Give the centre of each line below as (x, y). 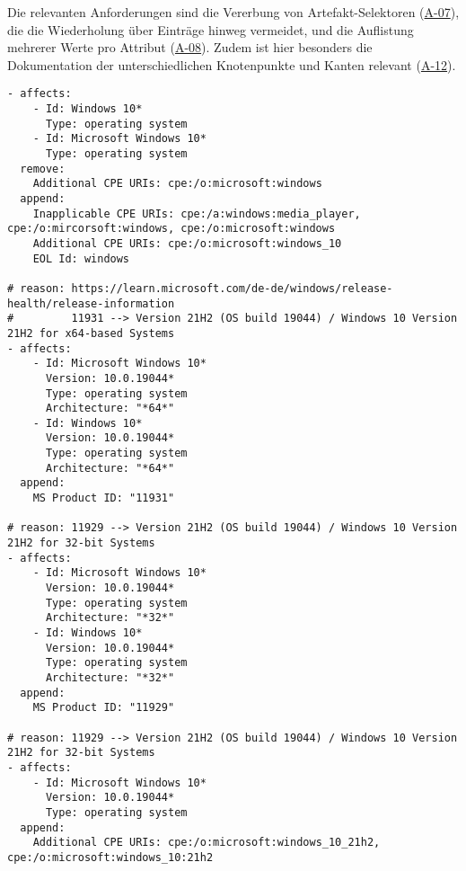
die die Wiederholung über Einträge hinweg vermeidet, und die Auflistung (211, 29)
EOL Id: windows (81, 258)
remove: (43, 169)
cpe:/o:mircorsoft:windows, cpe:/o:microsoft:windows (171, 229)
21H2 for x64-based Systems (91, 333)
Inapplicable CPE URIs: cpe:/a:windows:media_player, (197, 213)
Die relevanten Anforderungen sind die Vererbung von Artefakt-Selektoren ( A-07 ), (233, 12)
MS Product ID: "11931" (104, 498)
